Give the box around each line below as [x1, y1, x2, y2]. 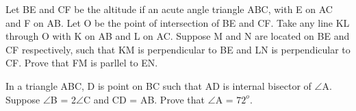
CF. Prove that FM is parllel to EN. [5, 56, 158, 70]
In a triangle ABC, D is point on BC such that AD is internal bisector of [5, 78, 311, 92]
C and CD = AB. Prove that [83, 92, 205, 106]
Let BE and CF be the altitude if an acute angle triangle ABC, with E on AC [5, 2, 333, 16]
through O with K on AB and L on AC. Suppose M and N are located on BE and [5, 29, 350, 43]
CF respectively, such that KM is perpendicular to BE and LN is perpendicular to [5, 42, 351, 56]
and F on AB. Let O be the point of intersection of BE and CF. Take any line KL [5, 15, 350, 29]
